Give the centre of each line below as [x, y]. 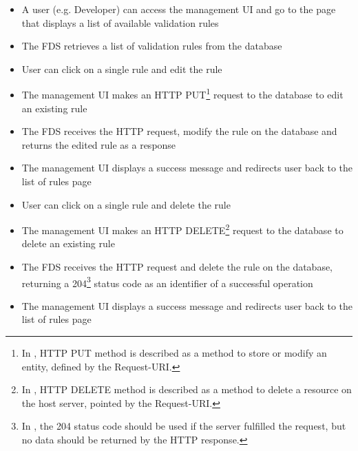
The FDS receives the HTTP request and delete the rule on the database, [177, 267]
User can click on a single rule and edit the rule [122, 69]
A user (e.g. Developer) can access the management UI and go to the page [179, 9]
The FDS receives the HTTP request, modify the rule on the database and [179, 131]
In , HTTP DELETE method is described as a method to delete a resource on [187, 389]
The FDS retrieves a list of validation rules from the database [152, 46]
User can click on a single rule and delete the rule [126, 204]
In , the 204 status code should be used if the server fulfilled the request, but [184, 426]
